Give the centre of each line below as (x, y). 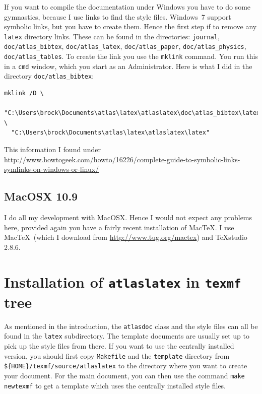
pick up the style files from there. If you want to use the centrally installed (119, 346)
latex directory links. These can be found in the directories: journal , (112, 36)
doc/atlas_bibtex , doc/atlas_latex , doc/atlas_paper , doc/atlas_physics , (125, 46)
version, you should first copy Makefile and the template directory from (117, 355)
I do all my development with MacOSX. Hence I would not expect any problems (128, 217)
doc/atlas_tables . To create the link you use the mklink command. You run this (131, 56)
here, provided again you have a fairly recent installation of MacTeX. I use (119, 227)
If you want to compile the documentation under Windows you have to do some (127, 7)
